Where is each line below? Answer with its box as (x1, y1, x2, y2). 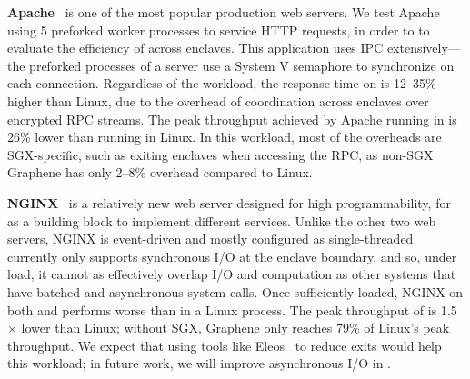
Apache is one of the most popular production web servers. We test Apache (7, 3, 440, 21)
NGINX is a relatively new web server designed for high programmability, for (7, 193, 451, 212)
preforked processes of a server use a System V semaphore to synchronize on (29, 55, 455, 75)
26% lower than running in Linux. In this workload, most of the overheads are (7, 127, 442, 146)
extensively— (386, 38, 461, 57)
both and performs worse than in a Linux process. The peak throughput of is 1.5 (7, 300, 457, 319)
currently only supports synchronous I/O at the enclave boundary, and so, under (7, 246, 457, 265)
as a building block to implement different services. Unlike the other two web (7, 211, 436, 230)
